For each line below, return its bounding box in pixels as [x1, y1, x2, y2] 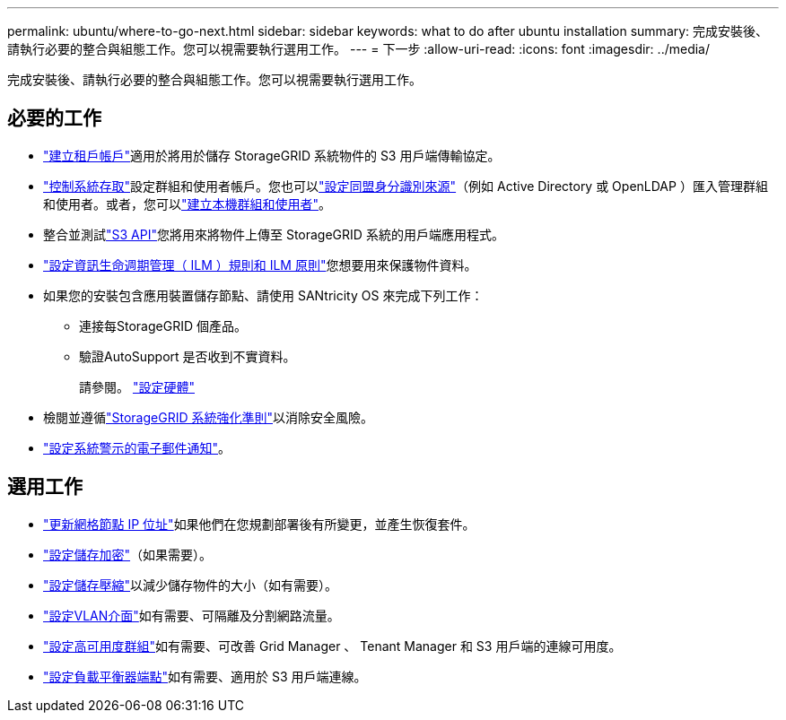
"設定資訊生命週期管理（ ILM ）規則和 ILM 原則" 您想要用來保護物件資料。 [43, 256, 477, 273]
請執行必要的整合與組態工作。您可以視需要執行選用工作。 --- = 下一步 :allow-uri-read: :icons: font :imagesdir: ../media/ [7, 41, 711, 56]
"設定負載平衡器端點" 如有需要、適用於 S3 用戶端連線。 [43, 668, 367, 684]
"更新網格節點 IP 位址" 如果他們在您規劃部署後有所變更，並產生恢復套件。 [43, 516, 476, 532]
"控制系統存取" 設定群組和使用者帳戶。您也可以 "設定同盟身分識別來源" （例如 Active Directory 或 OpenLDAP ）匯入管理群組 [43, 178, 768, 194]
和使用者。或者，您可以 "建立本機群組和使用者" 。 [43, 195, 332, 212]
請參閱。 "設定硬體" [79, 378, 195, 395]
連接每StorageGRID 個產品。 [79, 317, 247, 334]
